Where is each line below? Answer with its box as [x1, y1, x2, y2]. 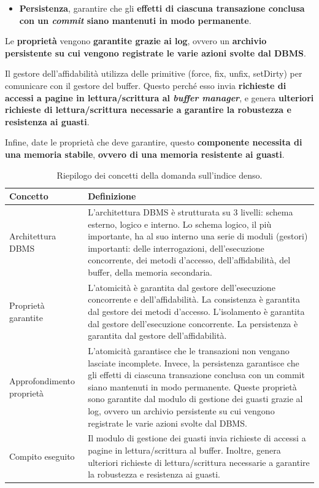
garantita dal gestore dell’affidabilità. [88, 329, 227, 342]
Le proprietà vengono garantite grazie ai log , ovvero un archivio [5, 34, 267, 47]
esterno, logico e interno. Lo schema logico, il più [88, 217, 272, 230]
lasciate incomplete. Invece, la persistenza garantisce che [88, 356, 299, 369]
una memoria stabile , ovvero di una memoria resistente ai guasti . [5, 147, 285, 160]
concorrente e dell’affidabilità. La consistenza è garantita [88, 293, 300, 306]
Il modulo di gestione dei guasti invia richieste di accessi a [88, 432, 306, 444]
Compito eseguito [9, 449, 75, 462]
